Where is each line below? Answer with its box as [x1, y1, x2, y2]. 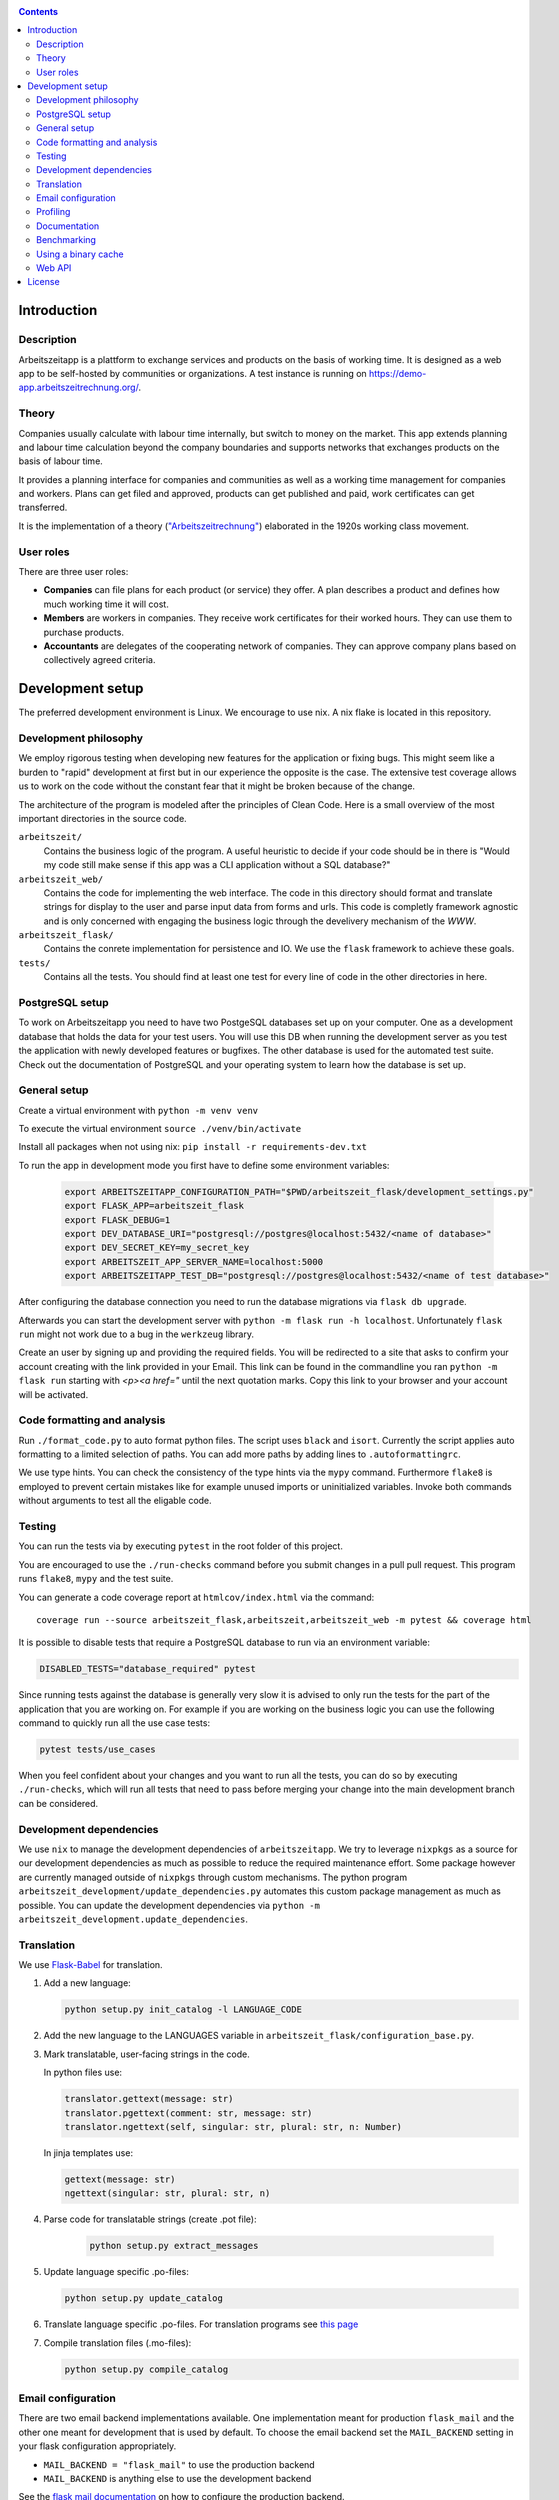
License [27, 276, 60, 288]
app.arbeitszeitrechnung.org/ [18, 381, 139, 394]
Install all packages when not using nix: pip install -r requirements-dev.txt [18, 1141, 367, 1153]
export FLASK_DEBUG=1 [64, 1214, 171, 1225]
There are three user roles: [18, 565, 129, 577]
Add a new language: [43, 1977, 132, 1989]
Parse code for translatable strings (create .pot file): [43, 2213, 257, 2225]
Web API [36, 262, 72, 274]
